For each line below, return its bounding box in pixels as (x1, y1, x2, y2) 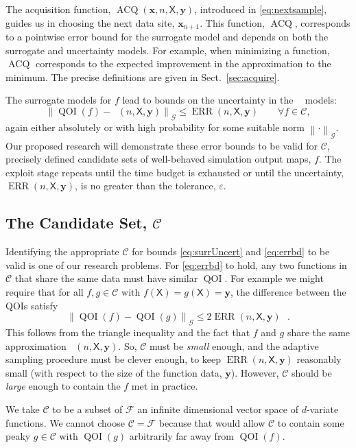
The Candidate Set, (5, 212, 147, 233)
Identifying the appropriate (5, 244, 119, 259)
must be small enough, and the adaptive (150, 338, 319, 353)
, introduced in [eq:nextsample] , (194, 2, 327, 16)
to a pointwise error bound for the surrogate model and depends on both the (5, 30, 329, 44)
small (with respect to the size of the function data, (5, 365, 222, 379)
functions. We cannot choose (5, 415, 125, 429)
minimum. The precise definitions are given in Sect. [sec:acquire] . (5, 69, 280, 84)
